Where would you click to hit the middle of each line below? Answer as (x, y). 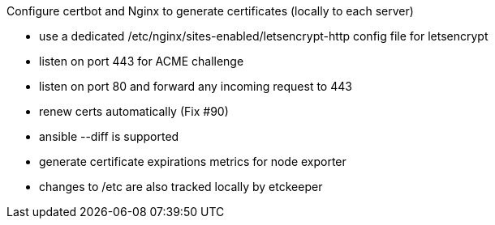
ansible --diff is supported (109, 136)
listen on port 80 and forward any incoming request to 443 (196, 86)
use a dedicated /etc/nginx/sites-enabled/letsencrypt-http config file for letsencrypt (264, 36)
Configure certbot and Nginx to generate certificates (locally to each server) (210, 11)
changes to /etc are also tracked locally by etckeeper (181, 187)
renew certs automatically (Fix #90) (134, 111)
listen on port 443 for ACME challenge (142, 61)
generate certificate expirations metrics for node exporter (193, 161)
